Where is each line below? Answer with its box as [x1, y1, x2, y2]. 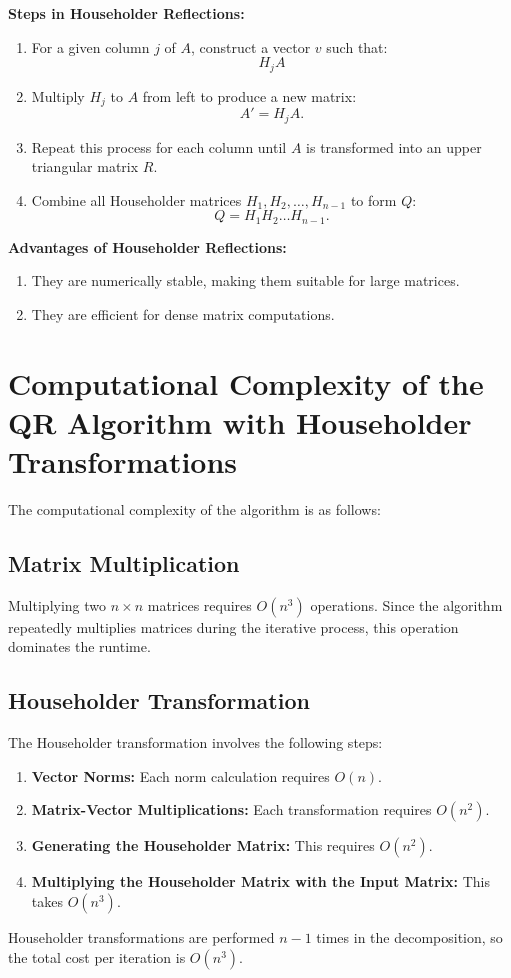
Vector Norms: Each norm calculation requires [31, 765, 330, 786]
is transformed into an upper [306, 136, 482, 157]
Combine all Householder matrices [31, 189, 242, 210]
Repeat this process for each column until [31, 136, 287, 157]
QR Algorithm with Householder [8, 401, 472, 442]
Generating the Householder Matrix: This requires [31, 835, 375, 856]
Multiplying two [8, 594, 107, 615]
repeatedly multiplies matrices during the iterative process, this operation [8, 616, 459, 637]
